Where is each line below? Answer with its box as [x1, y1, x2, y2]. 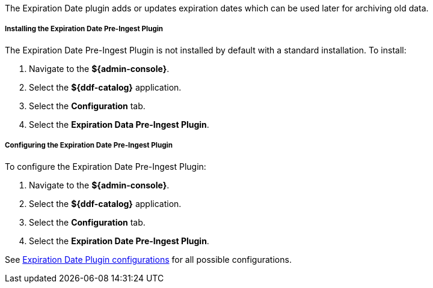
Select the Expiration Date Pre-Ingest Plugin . [29, 235, 209, 246]
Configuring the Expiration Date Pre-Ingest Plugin [5, 141, 173, 150]
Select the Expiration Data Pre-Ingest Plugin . [29, 119, 209, 130]
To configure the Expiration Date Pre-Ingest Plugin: [5, 161, 206, 172]
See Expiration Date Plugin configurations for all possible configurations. [5, 254, 292, 265]
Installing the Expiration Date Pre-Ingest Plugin [5, 25, 164, 34]
